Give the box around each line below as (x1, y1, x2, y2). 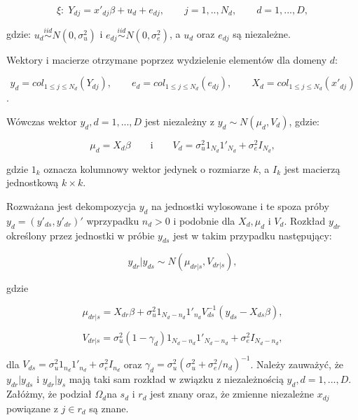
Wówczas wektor (6, 113, 77, 128)
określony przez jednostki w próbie (6, 227, 155, 242)
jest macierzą (284, 161, 340, 176)
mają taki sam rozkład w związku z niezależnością (69, 372, 284, 386)
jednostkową (6, 175, 59, 190)
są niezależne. (233, 27, 291, 41)
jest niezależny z (144, 113, 215, 128)
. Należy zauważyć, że (250, 356, 344, 371)
